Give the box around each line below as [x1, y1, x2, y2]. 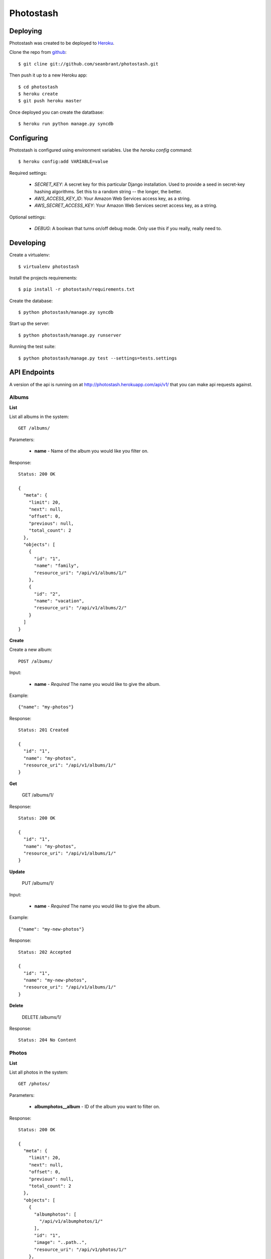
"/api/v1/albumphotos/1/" [39, 1218, 103, 1224]
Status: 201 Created [18, 727, 69, 733]
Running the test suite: [9, 343, 56, 349]
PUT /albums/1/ [22, 880, 54, 886]
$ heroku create [18, 91, 58, 97]
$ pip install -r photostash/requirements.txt [18, 287, 135, 292]
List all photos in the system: [9, 1069, 69, 1075]
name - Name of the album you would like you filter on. [34, 448, 149, 454]
